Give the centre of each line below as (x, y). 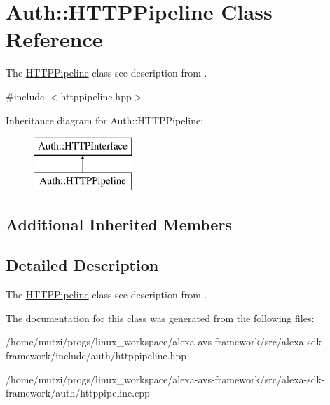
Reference (54, 39)
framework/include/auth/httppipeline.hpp (96, 356)
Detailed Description (82, 265)
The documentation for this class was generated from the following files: (160, 318)
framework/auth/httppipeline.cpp (78, 393)
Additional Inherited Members (119, 224)
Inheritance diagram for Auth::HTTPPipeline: (105, 120)
